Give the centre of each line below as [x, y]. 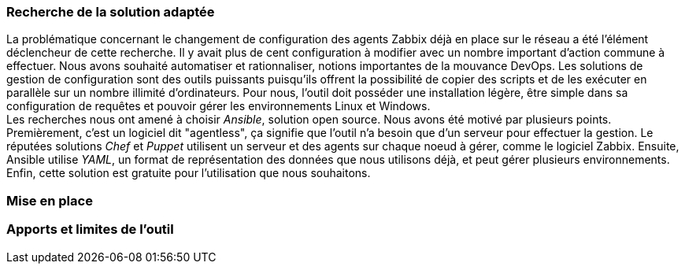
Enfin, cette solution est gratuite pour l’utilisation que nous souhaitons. [189, 173]
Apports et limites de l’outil [90, 229]
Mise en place [50, 200]
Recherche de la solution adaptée [111, 12]
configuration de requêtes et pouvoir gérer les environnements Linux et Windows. [218, 106]
